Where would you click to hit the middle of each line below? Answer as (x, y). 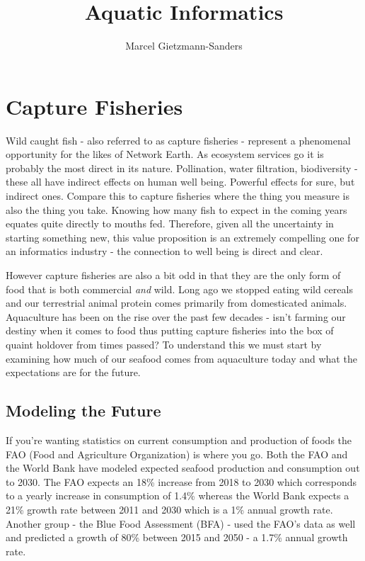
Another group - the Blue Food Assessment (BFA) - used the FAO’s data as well (181, 523)
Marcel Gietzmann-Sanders (184, 46)
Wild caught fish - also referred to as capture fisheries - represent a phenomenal (178, 140)
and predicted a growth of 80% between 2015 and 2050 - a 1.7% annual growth (177, 537)
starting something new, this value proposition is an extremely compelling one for (182, 237)
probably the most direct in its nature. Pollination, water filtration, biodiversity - (182, 168)
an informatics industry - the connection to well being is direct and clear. (164, 251)
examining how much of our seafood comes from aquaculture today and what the (181, 358)
